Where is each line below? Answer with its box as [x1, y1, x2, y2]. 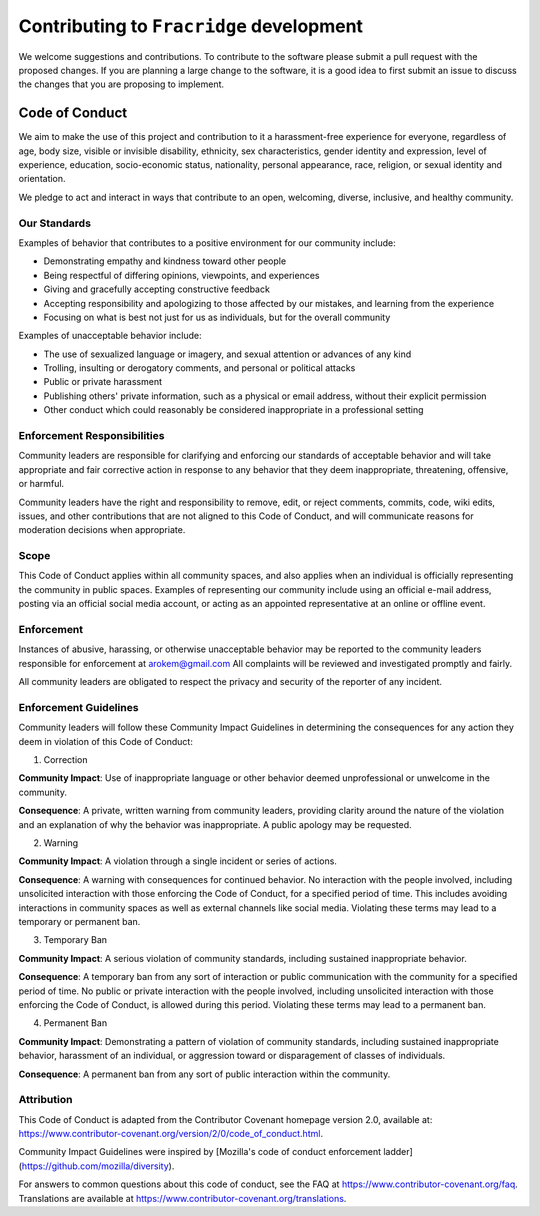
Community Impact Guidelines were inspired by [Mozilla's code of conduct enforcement [18, 1146, 382, 1158]
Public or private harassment [43, 376, 163, 388]
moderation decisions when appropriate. [18, 524, 186, 536]
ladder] [383, 1146, 414, 1158]
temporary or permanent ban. [18, 916, 141, 927]
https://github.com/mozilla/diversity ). [21, 1160, 175, 1172]
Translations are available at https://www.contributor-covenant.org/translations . [18, 1192, 347, 1204]
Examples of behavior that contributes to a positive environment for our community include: [18, 236, 397, 249]
